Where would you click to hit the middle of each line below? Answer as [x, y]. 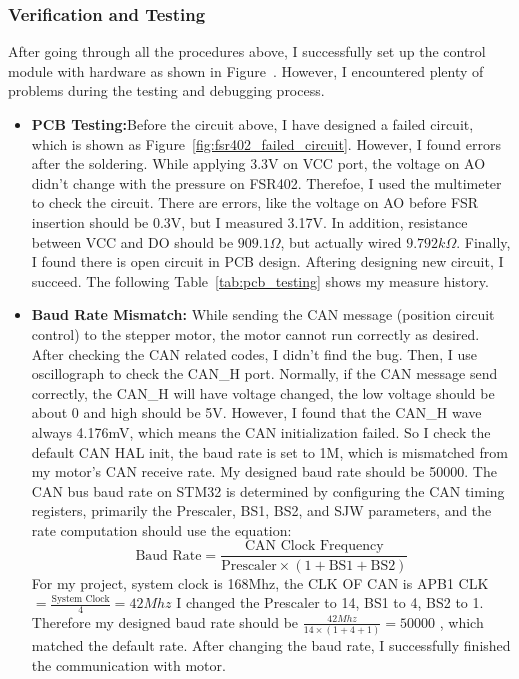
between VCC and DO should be [132, 241]
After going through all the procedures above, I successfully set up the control [247, 51]
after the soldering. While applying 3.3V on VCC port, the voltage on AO [258, 163]
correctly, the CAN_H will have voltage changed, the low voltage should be [263, 392]
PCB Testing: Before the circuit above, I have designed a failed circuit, [252, 124]
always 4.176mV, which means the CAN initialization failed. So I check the [261, 431]
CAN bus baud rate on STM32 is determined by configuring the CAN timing [268, 490]
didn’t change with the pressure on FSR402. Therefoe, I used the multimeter [266, 182]
